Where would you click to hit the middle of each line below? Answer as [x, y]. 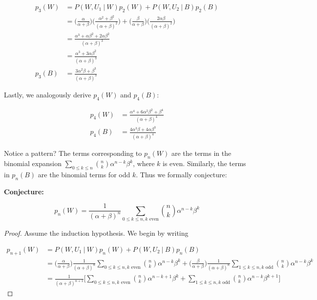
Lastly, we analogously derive [48, 94]
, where [144, 163]
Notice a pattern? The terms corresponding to [73, 153]
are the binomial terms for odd [84, 174]
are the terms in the [201, 153]
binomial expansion [33, 163]
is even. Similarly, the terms [204, 163]
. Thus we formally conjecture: [181, 174]
